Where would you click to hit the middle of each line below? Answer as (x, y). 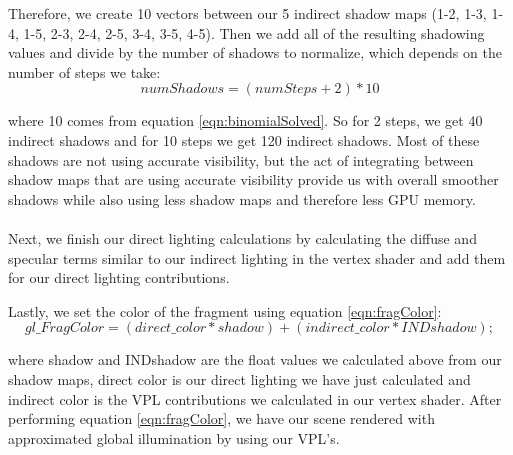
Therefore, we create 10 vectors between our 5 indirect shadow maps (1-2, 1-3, (247, 13)
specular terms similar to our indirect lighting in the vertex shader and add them (257, 257)
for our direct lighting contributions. (119, 277)
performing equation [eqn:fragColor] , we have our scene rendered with (221, 418)
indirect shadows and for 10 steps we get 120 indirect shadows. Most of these (244, 139)
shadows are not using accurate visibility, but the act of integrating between (241, 159)
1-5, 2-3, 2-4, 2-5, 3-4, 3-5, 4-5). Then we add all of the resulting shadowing (254, 32)
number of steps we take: (84, 71)
